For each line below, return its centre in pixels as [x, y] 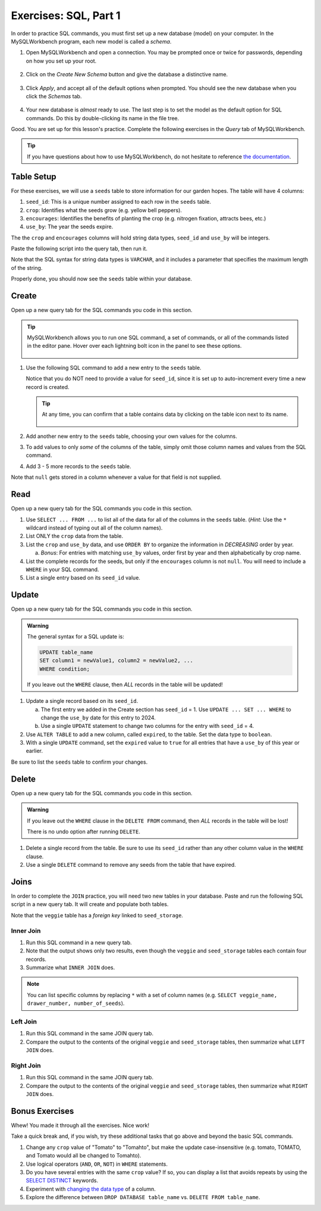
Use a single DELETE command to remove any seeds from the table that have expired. [131, 865]
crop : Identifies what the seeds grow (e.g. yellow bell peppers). [104, 210]
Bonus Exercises [43, 1111]
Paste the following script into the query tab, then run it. [79, 249]
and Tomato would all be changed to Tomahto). [84, 1156]
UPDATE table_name [66, 652]
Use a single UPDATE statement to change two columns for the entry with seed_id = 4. [147, 726]
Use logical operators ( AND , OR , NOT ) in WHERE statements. [97, 1164]
